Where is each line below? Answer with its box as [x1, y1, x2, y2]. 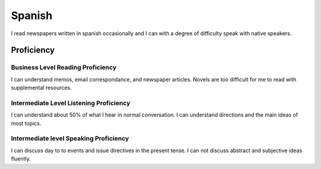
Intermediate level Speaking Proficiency [11, 134, 129, 143]
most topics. [11, 120, 42, 127]
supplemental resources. [11, 84, 72, 92]
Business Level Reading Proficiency [11, 63, 117, 71]
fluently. [11, 155, 31, 162]
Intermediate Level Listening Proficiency [11, 99, 131, 107]
